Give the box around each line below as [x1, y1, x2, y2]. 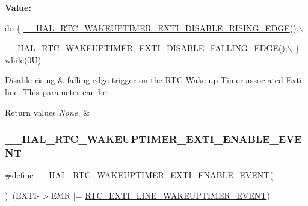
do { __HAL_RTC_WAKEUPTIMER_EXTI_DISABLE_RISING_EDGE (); [5, 21, 299, 34]
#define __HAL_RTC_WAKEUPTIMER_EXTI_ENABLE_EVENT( [5, 169, 273, 181]
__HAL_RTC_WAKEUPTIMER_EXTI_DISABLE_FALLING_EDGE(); [5, 42, 288, 54]
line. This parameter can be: [5, 85, 109, 98]
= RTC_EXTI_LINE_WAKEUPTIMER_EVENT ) [75, 189, 270, 201]
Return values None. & [5, 105, 90, 118]
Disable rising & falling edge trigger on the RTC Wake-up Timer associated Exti [5, 73, 302, 86]
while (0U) [5, 53, 42, 66]
